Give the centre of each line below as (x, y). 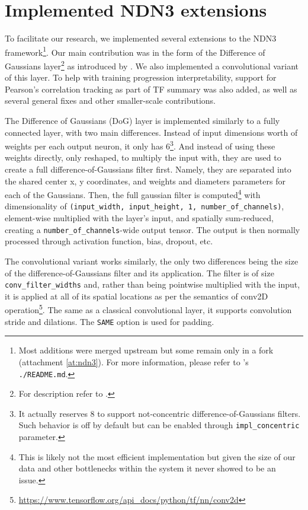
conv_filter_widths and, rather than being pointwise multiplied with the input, (153, 284)
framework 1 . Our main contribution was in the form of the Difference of (135, 51)
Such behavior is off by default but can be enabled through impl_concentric (159, 425)
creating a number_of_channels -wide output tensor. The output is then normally (153, 229)
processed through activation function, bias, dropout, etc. (109, 241)
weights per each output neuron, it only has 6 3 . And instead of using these (140, 145)
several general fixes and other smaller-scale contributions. (110, 101)
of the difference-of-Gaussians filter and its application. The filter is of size (139, 272)
